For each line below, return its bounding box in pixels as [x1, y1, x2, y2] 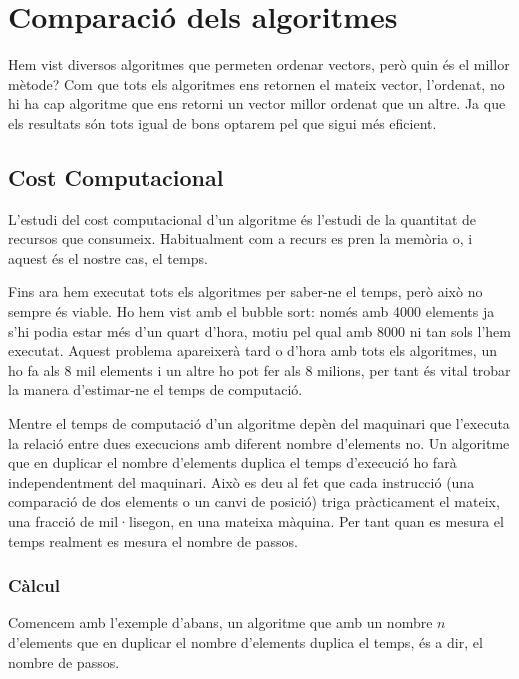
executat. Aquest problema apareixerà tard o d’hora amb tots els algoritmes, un [8, 340, 497, 361]
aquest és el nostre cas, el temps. [8, 247, 208, 268]
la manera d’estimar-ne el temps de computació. [8, 379, 303, 400]
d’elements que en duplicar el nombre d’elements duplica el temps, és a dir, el [8, 632, 483, 653]
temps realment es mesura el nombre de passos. [8, 530, 298, 551]
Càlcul [8, 573, 60, 598]
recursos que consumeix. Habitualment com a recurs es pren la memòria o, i [8, 228, 473, 249]
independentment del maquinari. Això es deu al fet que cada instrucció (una [8, 471, 475, 492]
